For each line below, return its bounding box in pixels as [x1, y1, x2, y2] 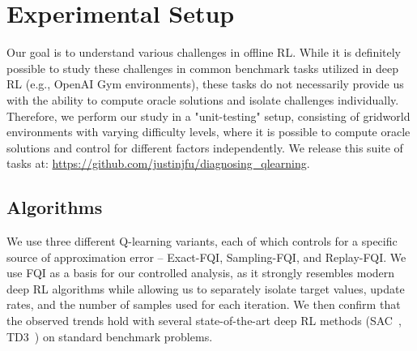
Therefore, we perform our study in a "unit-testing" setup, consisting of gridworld [6, 107, 411, 124]
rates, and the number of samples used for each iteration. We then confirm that [6, 296, 401, 313]
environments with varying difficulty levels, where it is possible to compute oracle [6, 123, 411, 140]
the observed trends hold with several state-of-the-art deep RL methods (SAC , [6, 312, 402, 329]
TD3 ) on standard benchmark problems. [6, 327, 213, 345]
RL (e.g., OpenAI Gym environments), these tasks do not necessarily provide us [6, 75, 404, 92]
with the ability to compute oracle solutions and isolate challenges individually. [6, 91, 399, 108]
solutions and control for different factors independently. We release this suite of [6, 139, 403, 156]
